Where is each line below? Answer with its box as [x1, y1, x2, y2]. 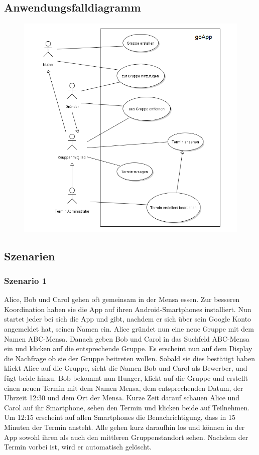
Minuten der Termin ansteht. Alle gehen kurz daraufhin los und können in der [4, 421, 245, 432]
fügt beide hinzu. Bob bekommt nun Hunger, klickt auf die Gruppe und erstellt [4, 373, 248, 383]
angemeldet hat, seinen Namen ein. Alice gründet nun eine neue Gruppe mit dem [4, 324, 254, 334]
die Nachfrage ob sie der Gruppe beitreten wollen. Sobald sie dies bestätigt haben [4, 353, 255, 363]
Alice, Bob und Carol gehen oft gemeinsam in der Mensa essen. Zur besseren [4, 294, 240, 305]
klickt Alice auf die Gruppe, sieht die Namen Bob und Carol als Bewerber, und [4, 363, 247, 373]
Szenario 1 [4, 274, 47, 286]
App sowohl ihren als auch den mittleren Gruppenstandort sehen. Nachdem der [4, 431, 248, 442]
